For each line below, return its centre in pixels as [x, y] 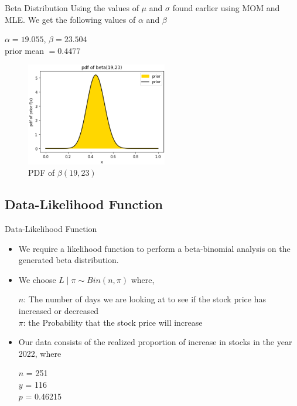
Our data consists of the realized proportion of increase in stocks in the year [155, 342]
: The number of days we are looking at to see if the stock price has [145, 299]
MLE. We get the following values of [70, 19]
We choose [37, 279]
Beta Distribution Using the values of [72, 8]
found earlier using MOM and [226, 8]
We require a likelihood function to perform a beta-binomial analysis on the [154, 248]
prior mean [24, 50]
